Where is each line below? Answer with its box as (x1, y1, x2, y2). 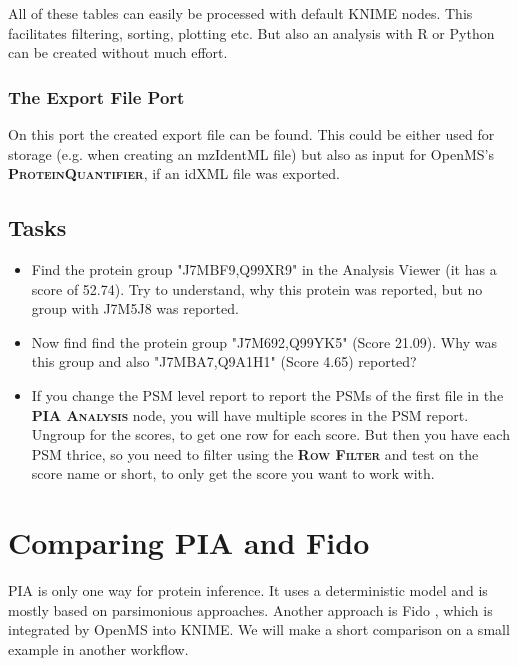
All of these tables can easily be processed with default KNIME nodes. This (8, 3, 473, 23)
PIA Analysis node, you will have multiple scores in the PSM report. (31, 404, 469, 425)
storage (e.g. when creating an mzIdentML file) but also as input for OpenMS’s (8, 143, 494, 164)
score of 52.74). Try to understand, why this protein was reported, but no (31, 278, 483, 299)
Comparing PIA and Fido (8, 522, 370, 563)
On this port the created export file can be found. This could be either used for (8, 124, 495, 144)
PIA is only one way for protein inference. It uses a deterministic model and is (8, 580, 488, 601)
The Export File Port (8, 84, 185, 109)
